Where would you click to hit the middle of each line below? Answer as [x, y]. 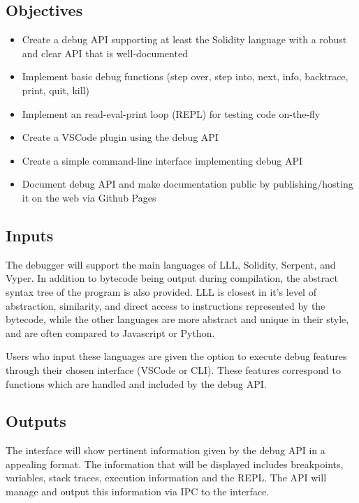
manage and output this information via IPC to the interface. [138, 491]
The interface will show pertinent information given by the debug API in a [166, 450]
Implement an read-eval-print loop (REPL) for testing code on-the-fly [171, 113]
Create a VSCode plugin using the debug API [120, 137]
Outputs [36, 421]
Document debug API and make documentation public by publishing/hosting [188, 184]
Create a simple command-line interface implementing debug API [162, 160]
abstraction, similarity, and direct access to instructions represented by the [166, 305]
